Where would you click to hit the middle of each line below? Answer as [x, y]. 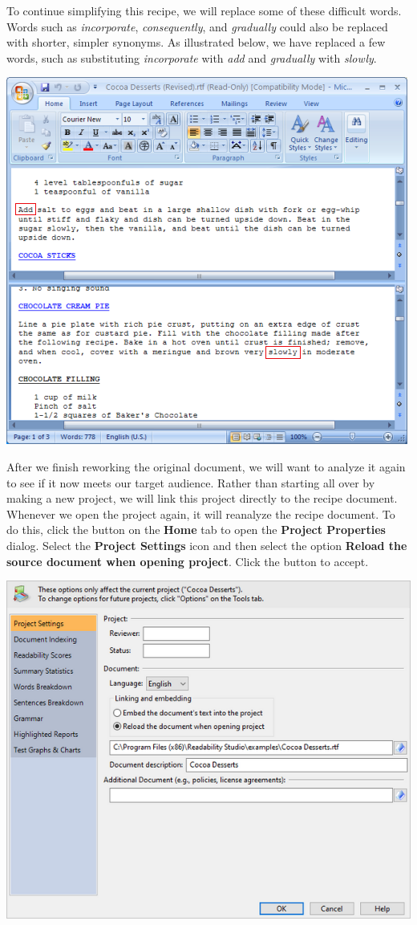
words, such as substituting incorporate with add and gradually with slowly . [192, 57]
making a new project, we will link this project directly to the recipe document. [202, 498]
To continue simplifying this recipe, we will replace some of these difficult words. [204, 10]
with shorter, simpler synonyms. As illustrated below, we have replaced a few [196, 42]
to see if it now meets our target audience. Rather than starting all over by [191, 482]
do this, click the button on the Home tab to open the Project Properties [196, 530]
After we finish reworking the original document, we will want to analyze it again [206, 466]
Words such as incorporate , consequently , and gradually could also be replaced [197, 26]
